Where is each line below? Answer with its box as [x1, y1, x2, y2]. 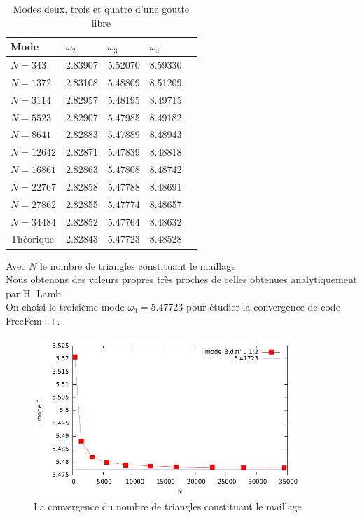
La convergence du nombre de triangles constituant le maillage [34, 498, 302, 513]
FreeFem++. [6, 313, 60, 327]
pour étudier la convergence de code [186, 299, 340, 314]
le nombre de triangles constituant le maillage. [39, 258, 239, 273]
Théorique [11, 231, 54, 246]
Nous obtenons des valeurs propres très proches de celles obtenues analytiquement [6, 272, 357, 287]
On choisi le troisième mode [6, 299, 125, 314]
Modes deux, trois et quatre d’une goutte [13, 1, 190, 15]
